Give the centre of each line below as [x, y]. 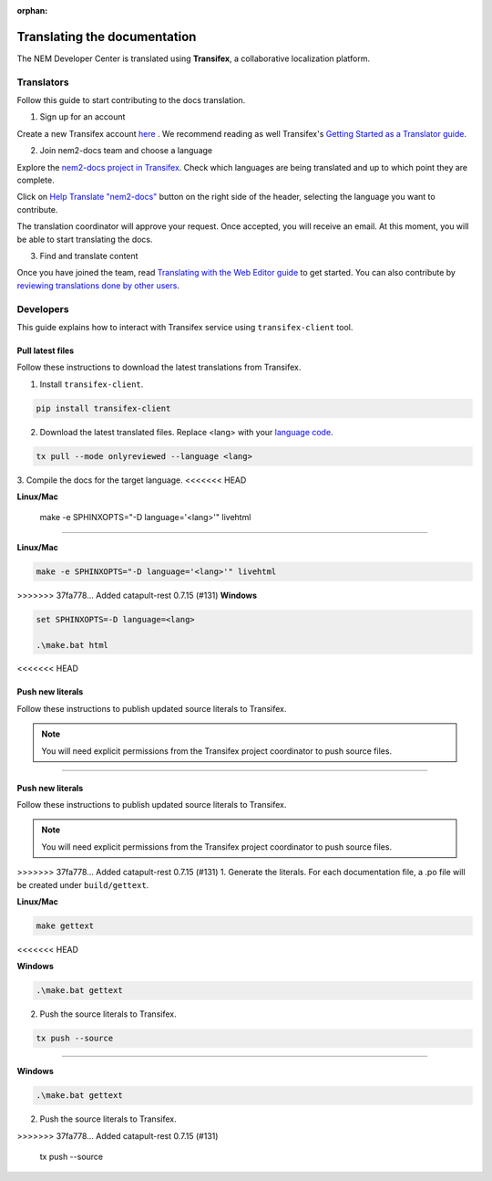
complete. [36, 180]
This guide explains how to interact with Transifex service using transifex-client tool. [185, 327]
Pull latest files [46, 350]
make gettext [65, 925]
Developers [43, 308]
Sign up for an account [82, 117]
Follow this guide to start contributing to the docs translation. [131, 100]
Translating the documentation [107, 37]
